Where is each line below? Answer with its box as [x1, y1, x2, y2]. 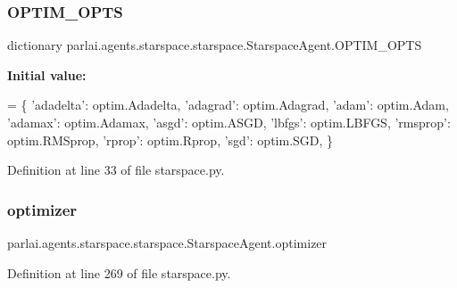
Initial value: [7, 65, 87, 84]
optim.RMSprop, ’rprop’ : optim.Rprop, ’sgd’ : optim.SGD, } [7, 130, 334, 149]
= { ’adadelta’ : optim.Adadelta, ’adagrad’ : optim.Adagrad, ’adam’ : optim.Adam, [7, 95, 449, 114]
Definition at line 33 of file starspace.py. [7, 160, 225, 179]
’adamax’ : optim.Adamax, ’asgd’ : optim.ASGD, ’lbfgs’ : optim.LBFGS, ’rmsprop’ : [7, 113, 451, 131]
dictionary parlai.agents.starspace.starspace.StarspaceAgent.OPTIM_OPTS [7, 36, 422, 54]
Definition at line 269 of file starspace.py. [7, 263, 231, 282]
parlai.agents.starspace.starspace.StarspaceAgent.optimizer [7, 234, 328, 251]
